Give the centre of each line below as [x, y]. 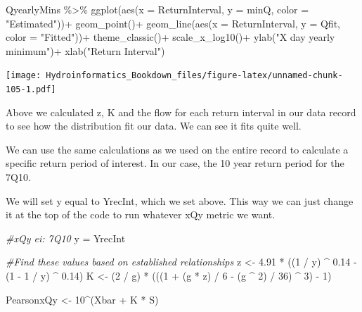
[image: [24, 76]
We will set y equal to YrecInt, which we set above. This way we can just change [180, 200]
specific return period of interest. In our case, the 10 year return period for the [175, 163]
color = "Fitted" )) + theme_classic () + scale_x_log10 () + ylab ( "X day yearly [170, 37]
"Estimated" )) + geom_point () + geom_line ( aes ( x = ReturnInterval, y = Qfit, [173, 23]
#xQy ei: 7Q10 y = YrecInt [66, 238]
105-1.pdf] [31, 90]
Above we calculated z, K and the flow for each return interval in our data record [181, 112]
